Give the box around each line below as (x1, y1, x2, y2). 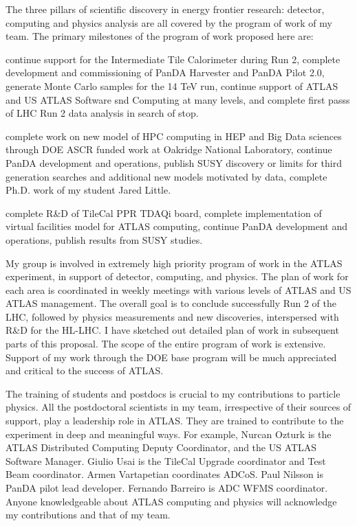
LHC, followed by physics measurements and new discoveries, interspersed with (6, 309, 339, 323)
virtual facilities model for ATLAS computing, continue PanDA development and (6, 219, 347, 233)
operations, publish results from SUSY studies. (6, 232, 203, 247)
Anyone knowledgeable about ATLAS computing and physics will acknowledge (6, 494, 337, 508)
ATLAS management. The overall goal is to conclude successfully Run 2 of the (6, 296, 336, 310)
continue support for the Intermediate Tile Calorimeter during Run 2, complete (6, 52, 340, 66)
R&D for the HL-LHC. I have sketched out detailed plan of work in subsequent (6, 323, 339, 337)
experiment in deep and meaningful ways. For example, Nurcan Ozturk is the (6, 426, 332, 441)
